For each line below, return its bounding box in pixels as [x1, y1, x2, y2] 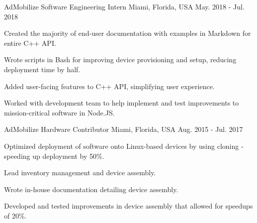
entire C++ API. [4, 37, 56, 48]
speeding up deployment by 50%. [4, 150, 104, 161]
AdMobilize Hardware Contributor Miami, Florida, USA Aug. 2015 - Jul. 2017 [4, 124, 243, 134]
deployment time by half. [4, 64, 81, 74]
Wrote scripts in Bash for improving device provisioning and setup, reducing [4, 54, 237, 65]
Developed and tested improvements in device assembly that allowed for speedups [4, 201, 253, 211]
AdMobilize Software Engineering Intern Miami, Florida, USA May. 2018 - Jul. [4, 1, 245, 11]
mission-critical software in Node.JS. [4, 107, 115, 117]
